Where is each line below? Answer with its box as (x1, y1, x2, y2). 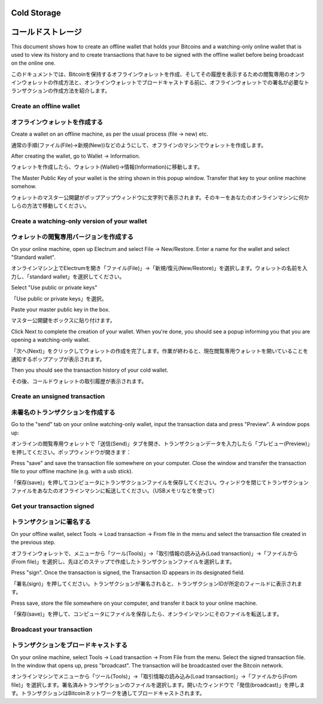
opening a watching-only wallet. (11, 336, 90, 344)
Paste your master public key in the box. (11, 305, 110, 313)
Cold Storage (11, 8, 61, 18)
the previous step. (11, 538, 56, 546)
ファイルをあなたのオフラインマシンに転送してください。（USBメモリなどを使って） (11, 487, 218, 494)
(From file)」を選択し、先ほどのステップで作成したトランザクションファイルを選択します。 (11, 558, 236, 565)
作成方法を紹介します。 (53, 87, 111, 94)
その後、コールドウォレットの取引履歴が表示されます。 (11, 377, 147, 385)
